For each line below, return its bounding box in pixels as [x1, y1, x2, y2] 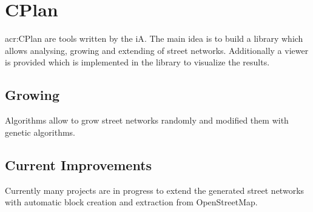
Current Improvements [5, 155, 152, 174]
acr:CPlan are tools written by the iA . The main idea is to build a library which [5, 32, 303, 45]
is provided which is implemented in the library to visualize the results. [5, 56, 270, 68]
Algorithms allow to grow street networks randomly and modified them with [5, 114, 289, 127]
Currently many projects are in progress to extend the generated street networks [5, 184, 305, 196]
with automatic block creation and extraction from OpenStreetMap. [5, 196, 258, 208]
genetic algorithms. [5, 125, 76, 138]
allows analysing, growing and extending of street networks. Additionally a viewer [5, 44, 309, 56]
